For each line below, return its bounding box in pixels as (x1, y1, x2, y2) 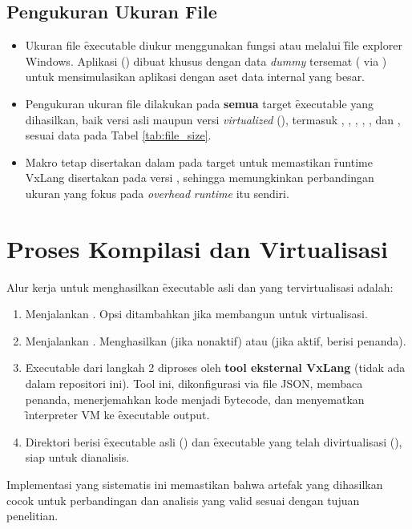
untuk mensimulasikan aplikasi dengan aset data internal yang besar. (25, 68, 366, 85)
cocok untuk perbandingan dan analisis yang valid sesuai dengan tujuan (6, 491, 360, 508)
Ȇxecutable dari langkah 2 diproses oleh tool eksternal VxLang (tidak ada (25, 359, 406, 376)
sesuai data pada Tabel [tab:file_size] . (25, 127, 212, 143)
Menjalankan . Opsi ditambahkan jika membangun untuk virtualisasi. (25, 305, 368, 322)
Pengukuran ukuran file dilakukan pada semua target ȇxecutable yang (25, 95, 374, 111)
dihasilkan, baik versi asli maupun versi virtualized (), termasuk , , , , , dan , (25, 111, 401, 127)
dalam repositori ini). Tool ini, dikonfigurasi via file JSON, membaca (25, 375, 363, 392)
